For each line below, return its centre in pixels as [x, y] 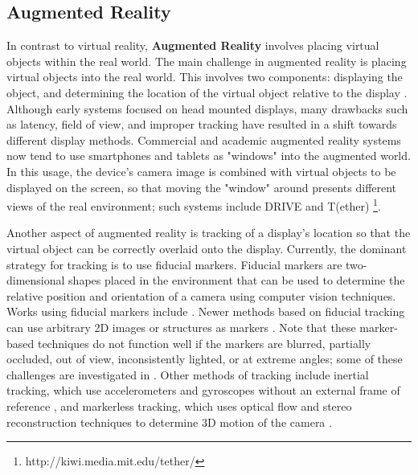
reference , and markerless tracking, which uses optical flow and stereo [179, 405]
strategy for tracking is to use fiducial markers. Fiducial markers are [174, 264]
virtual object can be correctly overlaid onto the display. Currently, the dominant [207, 248]
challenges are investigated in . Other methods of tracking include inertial [188, 374]
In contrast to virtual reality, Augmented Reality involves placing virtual [193, 45]
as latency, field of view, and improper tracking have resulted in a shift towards [202, 124]
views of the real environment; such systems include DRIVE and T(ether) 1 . [194, 205]
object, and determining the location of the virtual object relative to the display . [207, 92]
